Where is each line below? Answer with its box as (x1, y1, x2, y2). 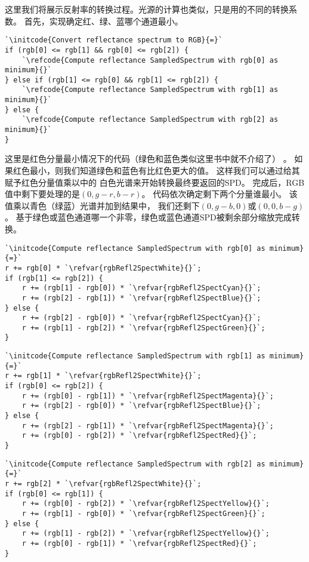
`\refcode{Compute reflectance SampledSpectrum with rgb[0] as (21, 56, 279, 65)
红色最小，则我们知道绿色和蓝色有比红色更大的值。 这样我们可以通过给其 (13, 164, 300, 176)
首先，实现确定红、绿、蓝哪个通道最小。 (24, 14, 183, 27)
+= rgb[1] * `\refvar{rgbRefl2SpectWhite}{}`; (13, 371, 202, 380)
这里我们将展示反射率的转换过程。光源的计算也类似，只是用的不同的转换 (5, 3, 289, 15)
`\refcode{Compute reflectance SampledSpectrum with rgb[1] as (21, 85, 279, 94)
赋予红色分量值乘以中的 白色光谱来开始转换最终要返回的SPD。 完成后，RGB (5, 176, 305, 188)
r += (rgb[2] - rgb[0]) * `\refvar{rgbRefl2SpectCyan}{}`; (21, 314, 261, 323)
